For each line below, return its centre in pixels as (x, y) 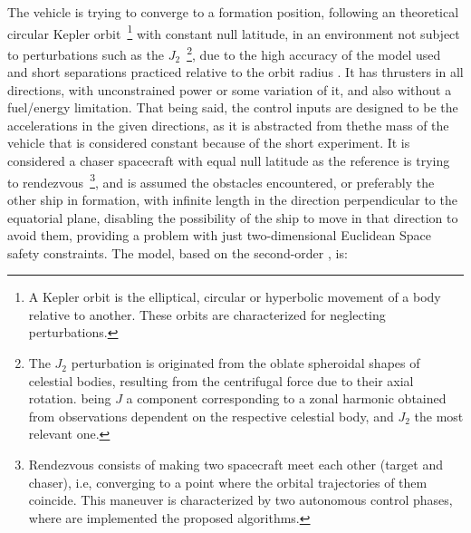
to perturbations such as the (86, 54)
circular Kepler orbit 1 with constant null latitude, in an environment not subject (234, 32)
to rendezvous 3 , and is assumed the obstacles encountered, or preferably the (221, 180)
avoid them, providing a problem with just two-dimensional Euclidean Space (219, 235)
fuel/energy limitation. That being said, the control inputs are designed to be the (233, 107)
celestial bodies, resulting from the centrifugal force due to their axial (221, 380)
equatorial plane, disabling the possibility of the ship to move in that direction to (233, 217)
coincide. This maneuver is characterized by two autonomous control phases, (240, 500)
